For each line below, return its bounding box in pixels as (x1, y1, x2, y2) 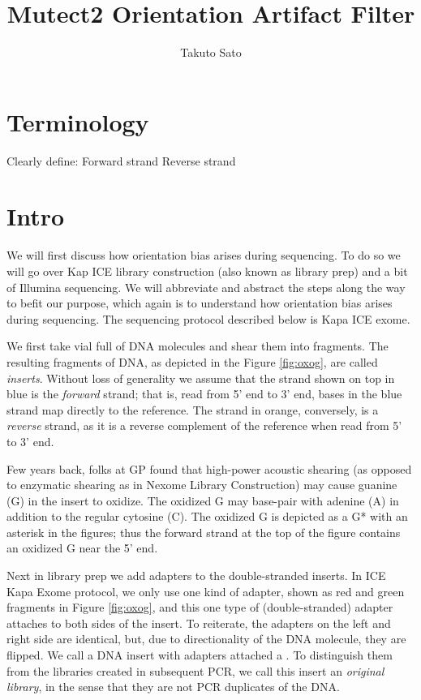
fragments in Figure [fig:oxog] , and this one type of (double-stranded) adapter (6, 599, 393, 616)
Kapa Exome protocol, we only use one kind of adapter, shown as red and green (6, 582, 405, 599)
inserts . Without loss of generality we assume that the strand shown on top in (6, 369, 395, 386)
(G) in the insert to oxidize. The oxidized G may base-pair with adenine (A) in (6, 492, 399, 509)
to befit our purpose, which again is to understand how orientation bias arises (6, 294, 393, 311)
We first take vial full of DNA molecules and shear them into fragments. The (6, 337, 389, 354)
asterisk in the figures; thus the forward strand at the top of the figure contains (6, 523, 401, 540)
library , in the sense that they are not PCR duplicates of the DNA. (6, 678, 340, 695)
